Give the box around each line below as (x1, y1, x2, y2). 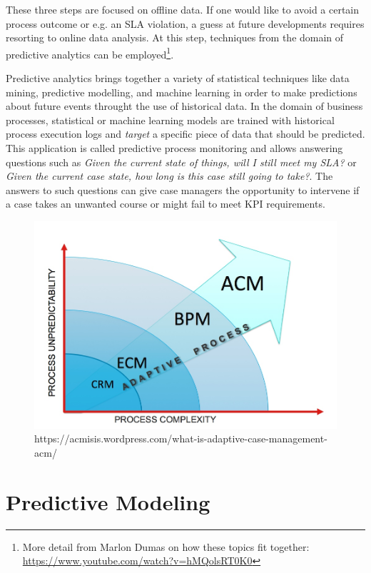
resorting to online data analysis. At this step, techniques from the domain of (6, 30, 344, 45)
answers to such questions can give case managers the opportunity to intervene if (6, 182, 360, 197)
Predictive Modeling (6, 487, 210, 516)
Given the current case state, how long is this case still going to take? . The (6, 168, 333, 183)
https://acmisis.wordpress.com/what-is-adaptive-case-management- (34, 431, 327, 446)
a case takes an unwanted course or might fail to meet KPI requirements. (6, 196, 325, 211)
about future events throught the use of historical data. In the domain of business (6, 98, 363, 113)
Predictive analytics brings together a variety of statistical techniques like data (6, 71, 350, 86)
